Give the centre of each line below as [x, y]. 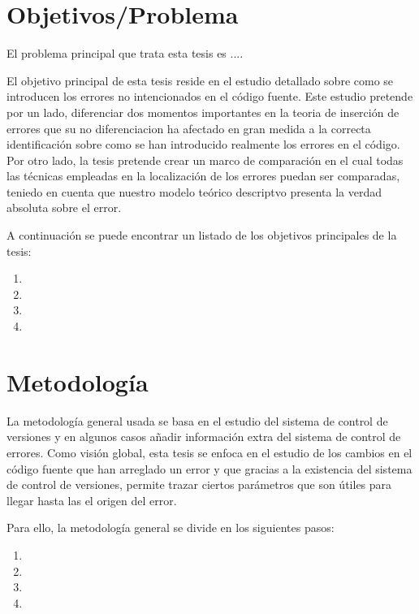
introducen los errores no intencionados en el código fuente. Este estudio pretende [210, 96]
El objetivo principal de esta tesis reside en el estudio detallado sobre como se [200, 80]
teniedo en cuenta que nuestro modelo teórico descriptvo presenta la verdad [194, 191]
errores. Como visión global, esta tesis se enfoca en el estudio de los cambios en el [209, 452]
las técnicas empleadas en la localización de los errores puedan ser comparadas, [203, 176]
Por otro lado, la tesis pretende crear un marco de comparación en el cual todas [205, 160]
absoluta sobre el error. [64, 208]
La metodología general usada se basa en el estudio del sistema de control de [197, 420]
